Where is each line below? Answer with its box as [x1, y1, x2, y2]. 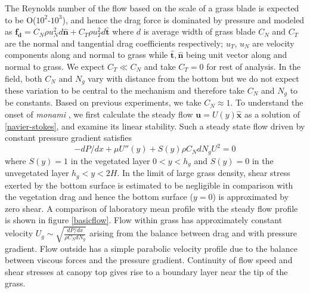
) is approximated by [212, 190, 289, 203]
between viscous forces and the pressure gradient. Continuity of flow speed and [5, 254, 293, 266]
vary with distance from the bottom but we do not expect [88, 72, 299, 84]
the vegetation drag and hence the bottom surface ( [5, 190, 193, 203]
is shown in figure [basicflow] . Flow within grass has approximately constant [5, 214, 283, 226]
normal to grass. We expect [5, 60, 105, 72]
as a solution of [244, 108, 300, 121]
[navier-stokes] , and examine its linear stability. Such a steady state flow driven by [5, 119, 305, 132]
